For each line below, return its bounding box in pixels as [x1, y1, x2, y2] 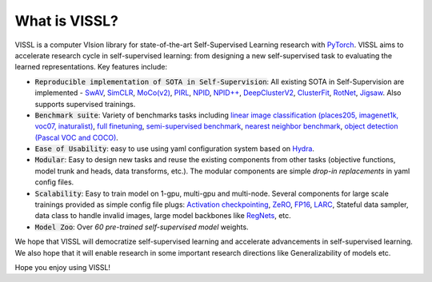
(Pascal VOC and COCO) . [34, 133, 119, 142]
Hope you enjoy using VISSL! [14, 262, 111, 272]
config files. [34, 177, 74, 187]
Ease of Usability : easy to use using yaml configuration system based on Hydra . [34, 144, 315, 153]
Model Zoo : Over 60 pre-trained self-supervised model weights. [34, 222, 249, 232]
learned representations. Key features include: [14, 62, 168, 72]
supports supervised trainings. [34, 99, 136, 109]
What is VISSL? [14, 12, 119, 30]
